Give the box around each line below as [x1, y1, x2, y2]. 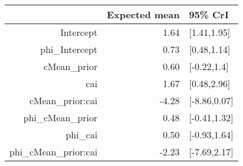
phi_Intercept [40, 42, 97, 56]
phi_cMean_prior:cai [9, 145, 97, 158]
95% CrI [188, 8, 229, 21]
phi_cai [66, 128, 97, 141]
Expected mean [106, 8, 180, 21]
